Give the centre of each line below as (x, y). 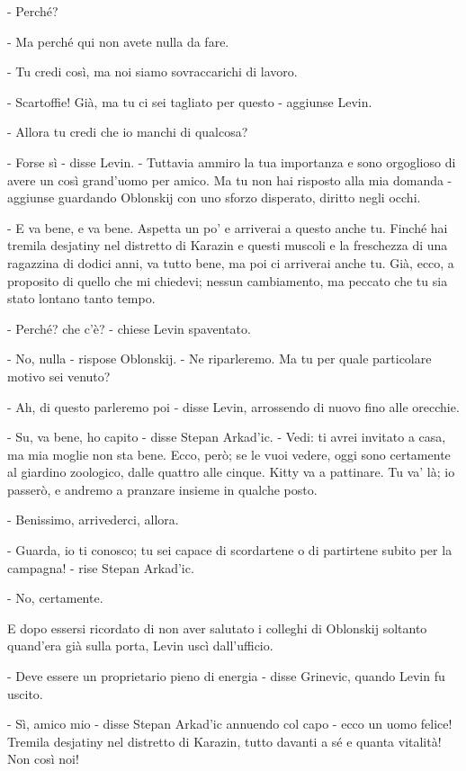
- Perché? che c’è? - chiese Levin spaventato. (129, 328)
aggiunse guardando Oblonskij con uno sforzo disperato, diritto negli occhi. (214, 197)
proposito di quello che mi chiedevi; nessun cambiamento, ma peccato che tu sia (228, 280)
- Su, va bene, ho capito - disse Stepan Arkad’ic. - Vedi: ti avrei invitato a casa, (227, 437)
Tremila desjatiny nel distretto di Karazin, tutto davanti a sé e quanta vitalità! (224, 741)
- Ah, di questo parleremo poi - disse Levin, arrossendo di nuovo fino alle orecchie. (233, 406)
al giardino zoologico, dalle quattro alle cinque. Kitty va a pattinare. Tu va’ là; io (231, 472)
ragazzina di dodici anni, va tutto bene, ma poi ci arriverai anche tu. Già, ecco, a (231, 262)
